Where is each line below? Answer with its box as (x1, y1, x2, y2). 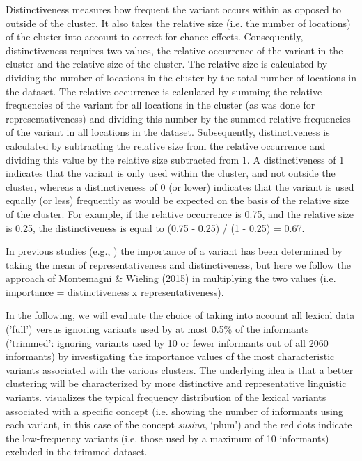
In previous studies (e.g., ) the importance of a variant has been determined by (6, 244, 343, 258)
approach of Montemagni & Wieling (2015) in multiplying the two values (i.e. (6, 271, 336, 286)
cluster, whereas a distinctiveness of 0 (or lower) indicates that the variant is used (6, 179, 354, 194)
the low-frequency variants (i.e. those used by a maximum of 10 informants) (6, 430, 329, 445)
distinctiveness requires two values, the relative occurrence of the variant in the (6, 42, 343, 57)
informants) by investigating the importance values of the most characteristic (6, 349, 335, 364)
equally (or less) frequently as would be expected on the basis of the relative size (6, 193, 349, 208)
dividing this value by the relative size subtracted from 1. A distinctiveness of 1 (6, 152, 345, 166)
